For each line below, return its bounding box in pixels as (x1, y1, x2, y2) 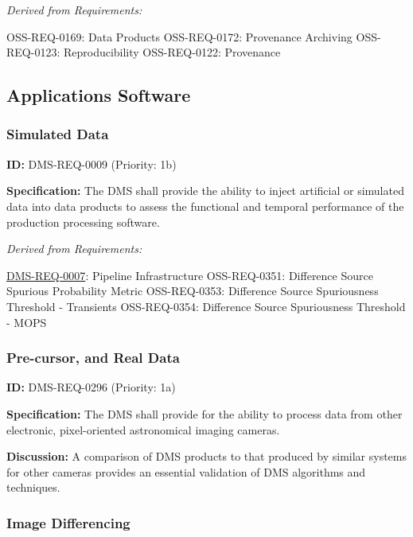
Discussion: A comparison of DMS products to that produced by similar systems (6, 448, 407, 465)
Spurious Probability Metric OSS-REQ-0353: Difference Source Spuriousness (6, 282, 379, 299)
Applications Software (6, 83, 191, 107)
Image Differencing (6, 512, 131, 532)
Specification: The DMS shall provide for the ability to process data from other (6, 405, 403, 422)
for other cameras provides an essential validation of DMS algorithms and (6, 463, 366, 480)
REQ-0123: (6, 44, 60, 60)
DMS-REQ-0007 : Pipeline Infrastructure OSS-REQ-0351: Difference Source (6, 267, 373, 283)
